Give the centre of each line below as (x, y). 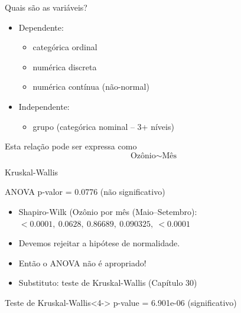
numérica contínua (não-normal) (91, 87)
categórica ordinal (65, 47)
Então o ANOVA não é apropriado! (82, 263)
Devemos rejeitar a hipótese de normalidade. (99, 243)
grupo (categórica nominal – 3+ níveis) (103, 126)
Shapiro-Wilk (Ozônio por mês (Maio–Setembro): (108, 211)
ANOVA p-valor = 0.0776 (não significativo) (85, 192)
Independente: (44, 106)
